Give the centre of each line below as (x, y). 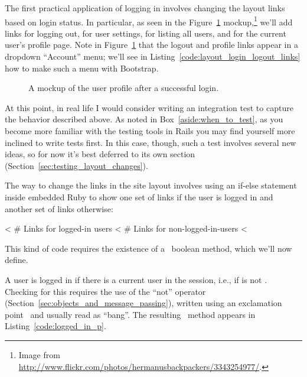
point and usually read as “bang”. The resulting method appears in (130, 314)
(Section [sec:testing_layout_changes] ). (76, 165)
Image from (39, 354)
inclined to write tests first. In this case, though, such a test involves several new (151, 142)
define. (17, 260)
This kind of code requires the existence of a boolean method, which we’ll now (148, 248)
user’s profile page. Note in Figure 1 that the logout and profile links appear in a (151, 45)
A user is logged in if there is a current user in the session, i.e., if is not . (136, 279)
